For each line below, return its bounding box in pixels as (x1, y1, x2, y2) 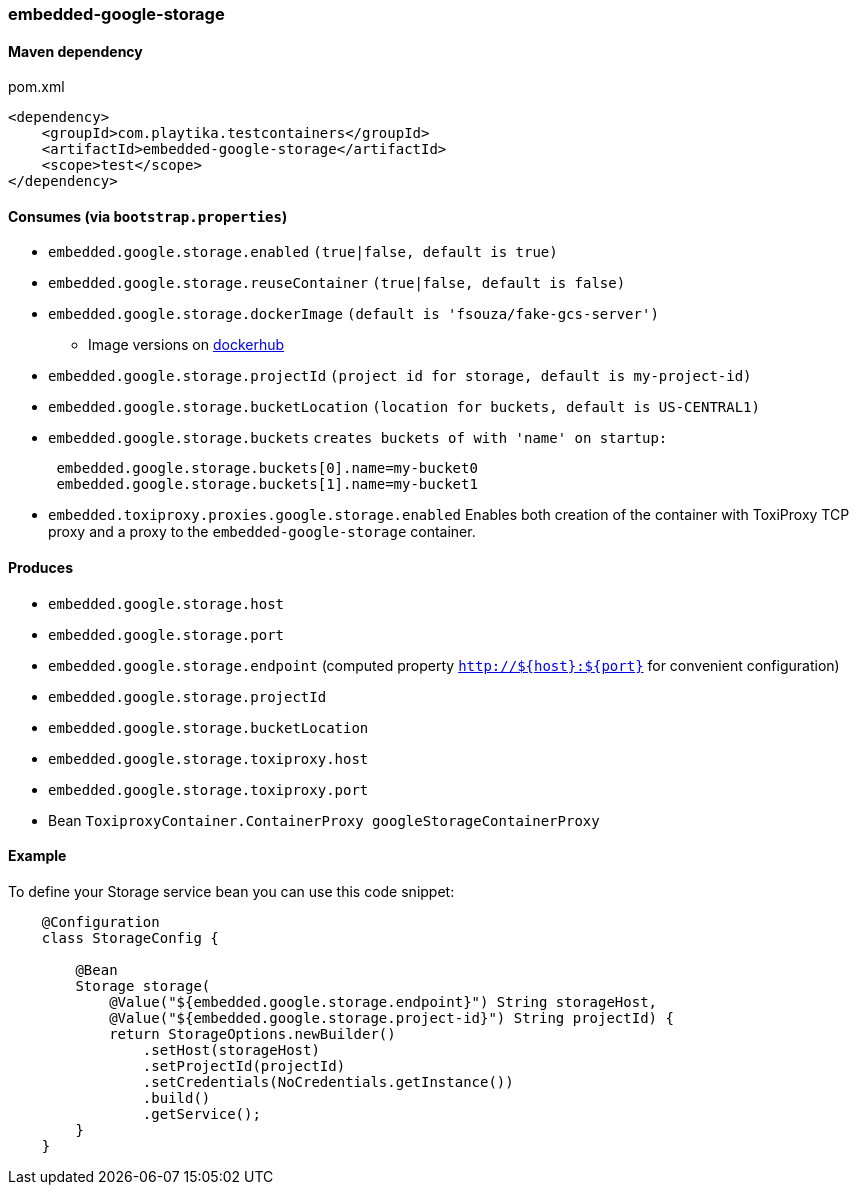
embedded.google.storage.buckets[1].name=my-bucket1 (56, 476, 478, 493)
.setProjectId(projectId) (142, 1057, 346, 1074)
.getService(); (142, 1105, 261, 1122)
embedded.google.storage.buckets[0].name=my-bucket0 (56, 460, 478, 477)
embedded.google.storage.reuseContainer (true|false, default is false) (48, 275, 626, 292)
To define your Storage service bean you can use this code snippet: (8, 882, 455, 900)
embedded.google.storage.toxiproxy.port (48, 781, 369, 798)
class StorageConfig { (41, 929, 219, 946)
